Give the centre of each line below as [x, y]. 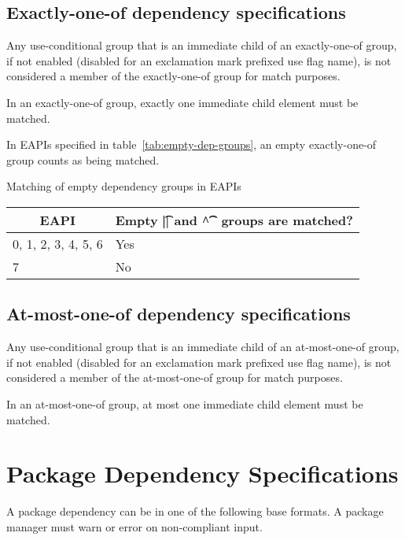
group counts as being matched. [83, 159]
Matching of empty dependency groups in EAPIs [124, 186]
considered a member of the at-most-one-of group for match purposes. [175, 377]
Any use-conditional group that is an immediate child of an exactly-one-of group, [202, 45]
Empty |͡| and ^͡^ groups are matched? [234, 220]
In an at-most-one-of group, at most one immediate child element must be [185, 403]
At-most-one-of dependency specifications [179, 314]
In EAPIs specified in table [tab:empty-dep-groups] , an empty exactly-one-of [191, 144]
